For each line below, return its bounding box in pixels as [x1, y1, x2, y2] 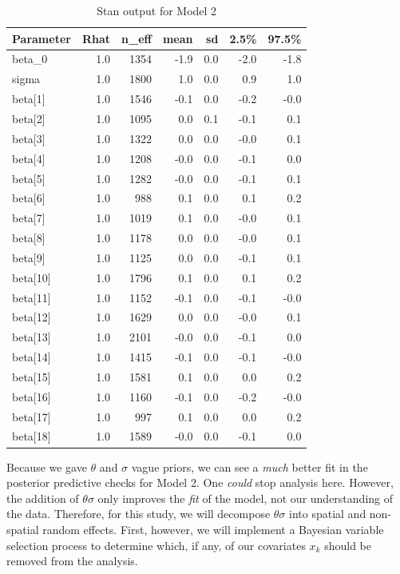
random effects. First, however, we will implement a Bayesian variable [42, 520, 384, 537]
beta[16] [12, 388, 51, 405]
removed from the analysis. [6, 552, 138, 569]
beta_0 [12, 50, 48, 67]
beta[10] [12, 269, 51, 285]
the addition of [6, 489, 79, 506]
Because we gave [6, 458, 87, 475]
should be [324, 536, 371, 553]
